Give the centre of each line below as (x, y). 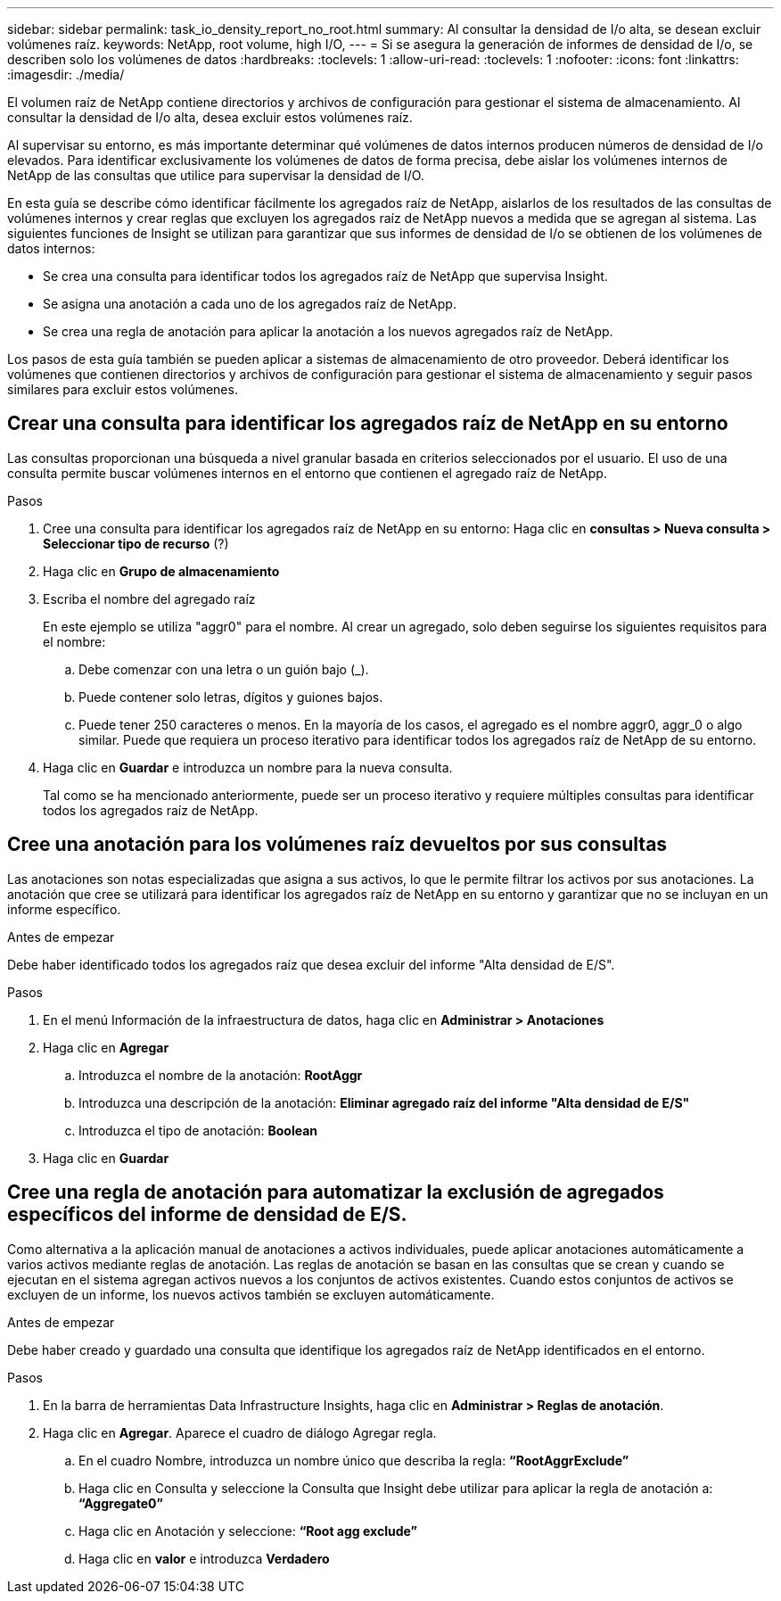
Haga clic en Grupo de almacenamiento (161, 571)
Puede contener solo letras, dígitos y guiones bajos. (231, 697)
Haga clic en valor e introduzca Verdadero (204, 1558)
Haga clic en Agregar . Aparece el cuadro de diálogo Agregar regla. (240, 1432)
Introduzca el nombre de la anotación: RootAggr (221, 1075)
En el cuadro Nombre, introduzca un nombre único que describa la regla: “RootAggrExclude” (354, 1460)
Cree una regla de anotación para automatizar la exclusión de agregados (336, 1192)
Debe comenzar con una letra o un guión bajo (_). (224, 669)
